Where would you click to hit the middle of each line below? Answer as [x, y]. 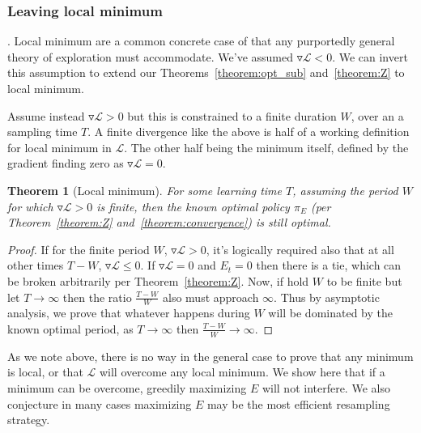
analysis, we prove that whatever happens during [129, 313]
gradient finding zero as [66, 163]
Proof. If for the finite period [79, 249]
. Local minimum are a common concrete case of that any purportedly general [201, 41]
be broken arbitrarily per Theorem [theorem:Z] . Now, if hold [158, 280]
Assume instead [46, 115]
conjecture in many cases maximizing [100, 403]
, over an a [377, 115]
